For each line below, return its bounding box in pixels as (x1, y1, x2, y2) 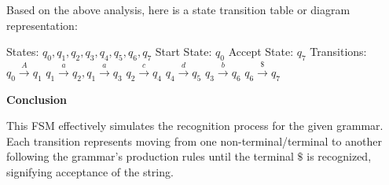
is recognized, (306, 148, 372, 165)
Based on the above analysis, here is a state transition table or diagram (6, 2, 350, 17)
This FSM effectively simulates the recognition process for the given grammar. (6, 117, 383, 134)
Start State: (155, 43, 212, 60)
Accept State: (228, 43, 294, 60)
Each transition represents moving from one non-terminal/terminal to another (6, 132, 382, 149)
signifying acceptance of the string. (6, 163, 174, 179)
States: (6, 43, 39, 60)
